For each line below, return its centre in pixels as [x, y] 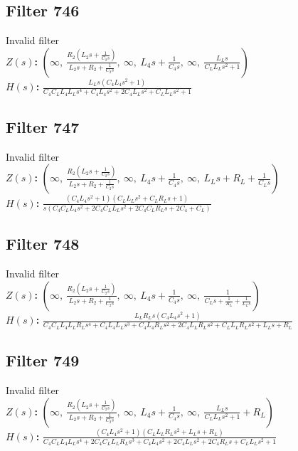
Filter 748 [43, 244]
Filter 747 [43, 127]
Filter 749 [43, 360]
